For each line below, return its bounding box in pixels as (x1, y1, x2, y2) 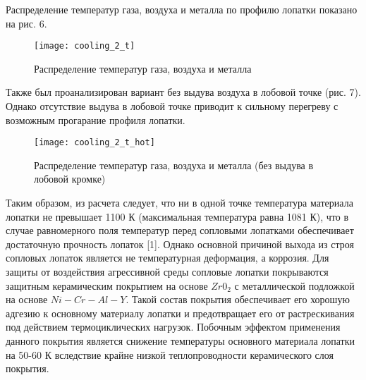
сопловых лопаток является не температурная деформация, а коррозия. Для (6, 250, 329, 265)
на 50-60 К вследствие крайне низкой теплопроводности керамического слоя (6, 347, 334, 362)
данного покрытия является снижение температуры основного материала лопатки (6, 333, 355, 348)
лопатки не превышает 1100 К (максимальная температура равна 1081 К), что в (6, 209, 349, 223)
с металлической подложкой (234, 278, 355, 293)
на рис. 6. (6, 16, 47, 30)
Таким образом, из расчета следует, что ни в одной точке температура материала (6, 195, 353, 210)
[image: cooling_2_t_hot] (34, 137, 155, 148)
